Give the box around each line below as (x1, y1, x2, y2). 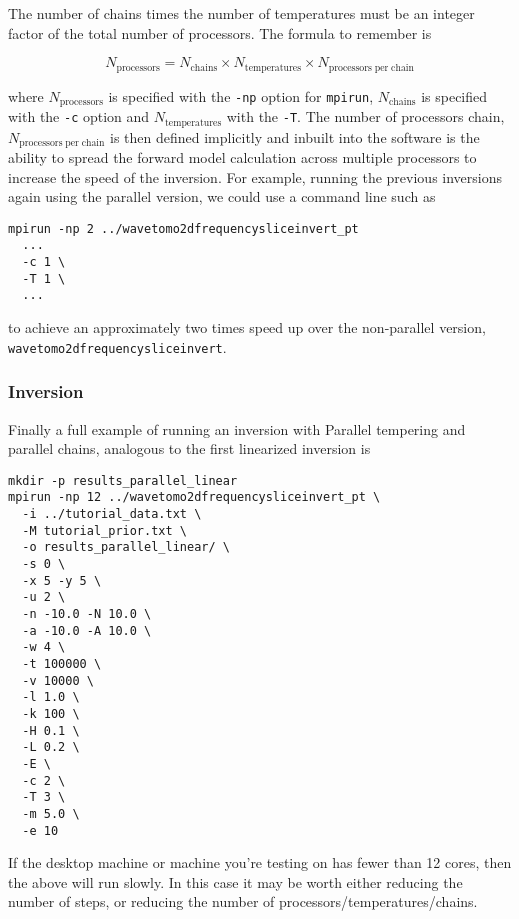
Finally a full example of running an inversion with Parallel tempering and (8, 418, 466, 439)
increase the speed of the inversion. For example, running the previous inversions (8, 166, 503, 187)
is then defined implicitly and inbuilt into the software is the (109, 126, 480, 147)
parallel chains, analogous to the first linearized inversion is (8, 438, 371, 459)
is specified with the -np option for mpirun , (108, 85, 374, 106)
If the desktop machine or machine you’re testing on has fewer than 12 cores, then (8, 852, 512, 873)
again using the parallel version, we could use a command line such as (8, 186, 436, 207)
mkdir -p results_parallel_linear (8, 473, 238, 488)
